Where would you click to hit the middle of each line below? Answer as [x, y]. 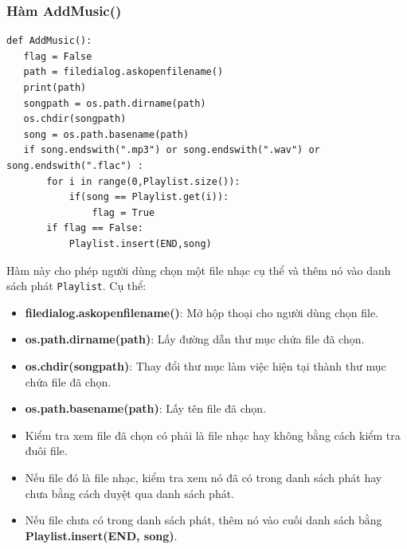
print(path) [55, 88]
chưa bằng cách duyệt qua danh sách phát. [130, 493]
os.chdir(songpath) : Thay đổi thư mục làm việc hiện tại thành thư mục [205, 365]
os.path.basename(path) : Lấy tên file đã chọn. [146, 408]
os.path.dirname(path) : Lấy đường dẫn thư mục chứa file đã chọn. [195, 339]
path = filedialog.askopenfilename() [123, 72]
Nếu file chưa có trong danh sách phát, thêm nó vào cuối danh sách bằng [203, 520]
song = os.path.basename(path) [106, 134]
